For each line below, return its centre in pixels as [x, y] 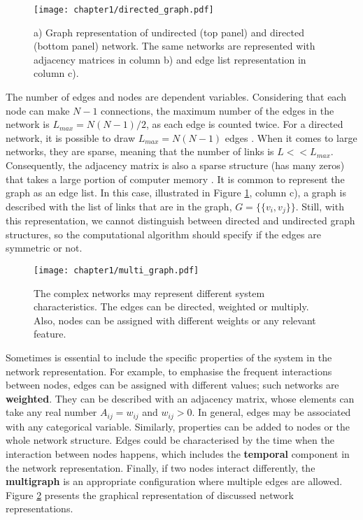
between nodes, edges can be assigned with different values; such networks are [172, 385]
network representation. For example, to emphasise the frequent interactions [169, 371]
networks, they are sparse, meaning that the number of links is [140, 151]
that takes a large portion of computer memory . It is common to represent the [175, 179]
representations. [40, 508]
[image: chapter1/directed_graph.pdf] [124, 10]
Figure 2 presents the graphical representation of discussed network [150, 494]
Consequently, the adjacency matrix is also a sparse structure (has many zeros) [175, 165]
